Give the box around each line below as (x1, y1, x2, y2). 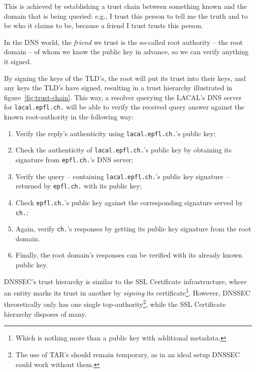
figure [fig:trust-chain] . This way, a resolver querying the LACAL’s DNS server (4, 92, 242, 102)
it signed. (4, 56, 32, 66)
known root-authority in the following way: (4, 112, 134, 121)
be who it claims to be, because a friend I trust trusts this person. (4, 20, 203, 31)
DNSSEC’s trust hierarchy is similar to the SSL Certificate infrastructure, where (4, 276, 247, 286)
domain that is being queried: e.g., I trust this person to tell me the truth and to (4, 10, 248, 21)
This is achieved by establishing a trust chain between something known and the (4, 1, 247, 11)
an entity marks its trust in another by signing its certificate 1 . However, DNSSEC (4, 286, 251, 298)
